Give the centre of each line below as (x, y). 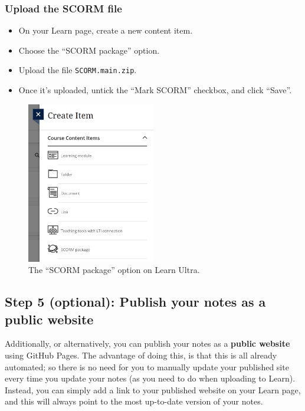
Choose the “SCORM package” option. (89, 50)
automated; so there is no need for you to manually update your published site (147, 366)
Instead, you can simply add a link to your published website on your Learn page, (153, 389)
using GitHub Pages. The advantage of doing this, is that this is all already (141, 355)
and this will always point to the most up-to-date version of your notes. (134, 401)
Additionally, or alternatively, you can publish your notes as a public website (147, 343)
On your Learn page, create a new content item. (106, 30)
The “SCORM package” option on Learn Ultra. (114, 270)
